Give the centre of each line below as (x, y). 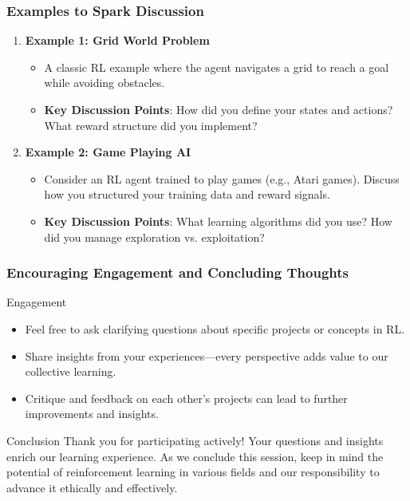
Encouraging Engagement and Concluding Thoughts (177, 272)
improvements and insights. (92, 414)
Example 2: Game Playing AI (108, 152)
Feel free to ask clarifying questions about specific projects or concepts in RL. (215, 328)
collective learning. (71, 371)
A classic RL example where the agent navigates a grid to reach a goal (217, 67)
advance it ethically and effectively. (92, 487)
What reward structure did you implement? (151, 125)
